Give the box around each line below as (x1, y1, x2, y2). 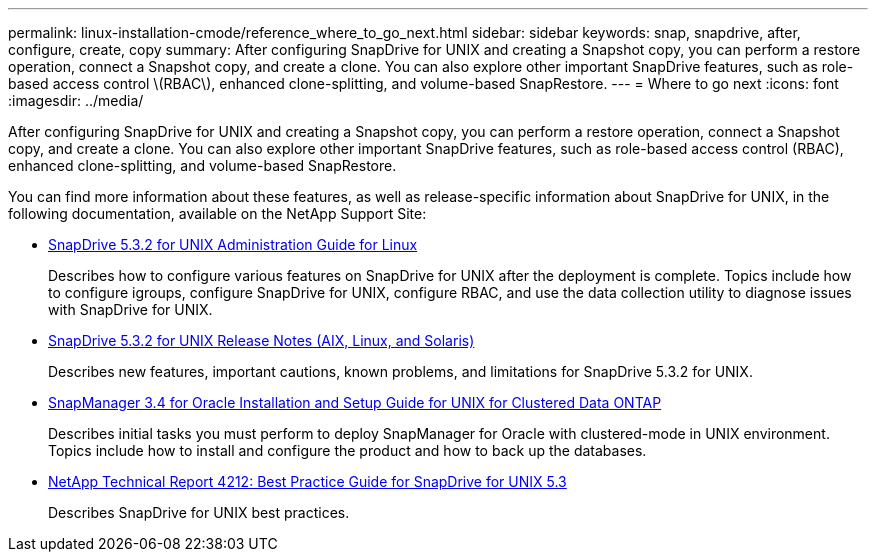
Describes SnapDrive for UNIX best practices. (48, 504, 350, 521)
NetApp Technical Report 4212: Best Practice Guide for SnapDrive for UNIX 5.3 (48, 473, 567, 490)
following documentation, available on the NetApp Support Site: (8, 205, 427, 222)
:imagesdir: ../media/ (8, 92, 144, 109)
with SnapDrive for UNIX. (48, 301, 213, 318)
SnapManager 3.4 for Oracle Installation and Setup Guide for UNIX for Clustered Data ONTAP (48, 394, 662, 411)
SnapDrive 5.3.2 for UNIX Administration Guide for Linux (48, 236, 418, 253)
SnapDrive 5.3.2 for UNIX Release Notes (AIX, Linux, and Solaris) (48, 332, 475, 349)
